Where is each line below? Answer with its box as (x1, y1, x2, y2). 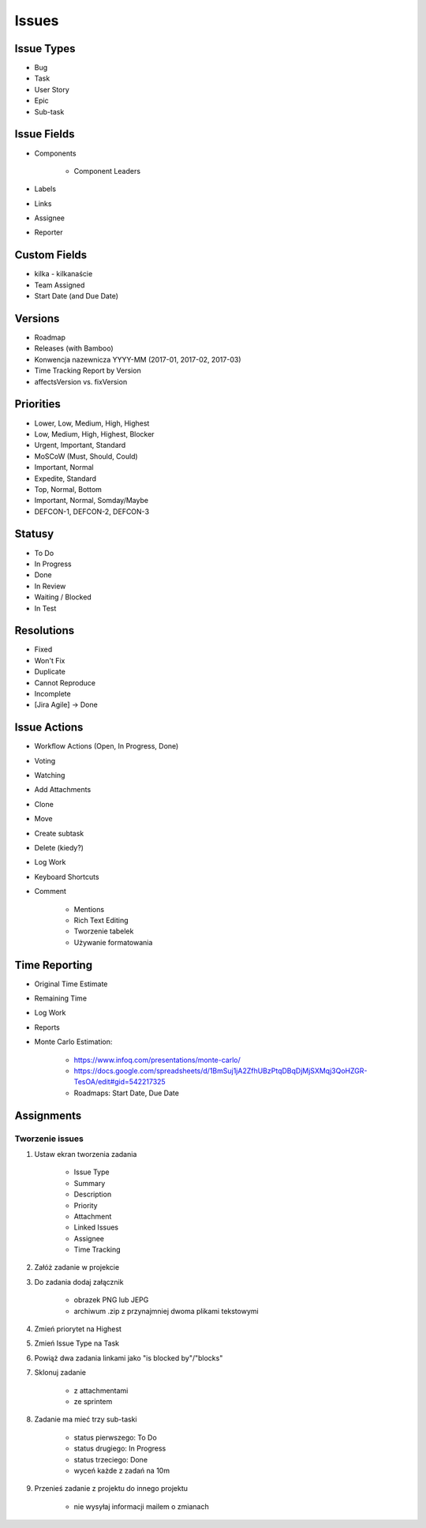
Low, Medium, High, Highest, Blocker (34, 429, 155, 438)
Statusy (14, 527, 54, 541)
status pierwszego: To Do (73, 1432, 157, 1442)
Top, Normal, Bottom (34, 484, 103, 494)
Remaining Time (34, 993, 87, 1003)
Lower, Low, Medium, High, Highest (34, 419, 150, 428)
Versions (14, 312, 60, 325)
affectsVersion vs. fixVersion (34, 377, 128, 386)
